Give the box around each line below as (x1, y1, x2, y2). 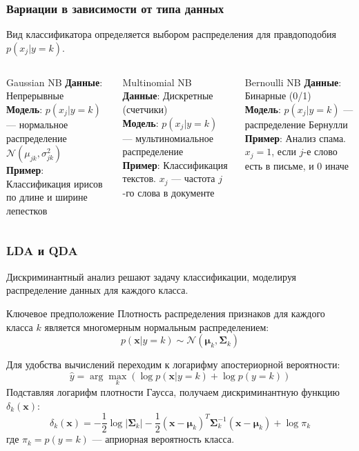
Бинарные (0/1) (244, 88, 311, 103)
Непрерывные (6, 88, 64, 103)
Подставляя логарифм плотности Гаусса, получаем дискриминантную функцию (6, 384, 340, 399)
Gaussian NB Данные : (6, 74, 103, 89)
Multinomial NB (122, 74, 192, 89)
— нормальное (6, 117, 68, 131)
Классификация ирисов (6, 176, 103, 190)
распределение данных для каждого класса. (6, 283, 188, 297)
